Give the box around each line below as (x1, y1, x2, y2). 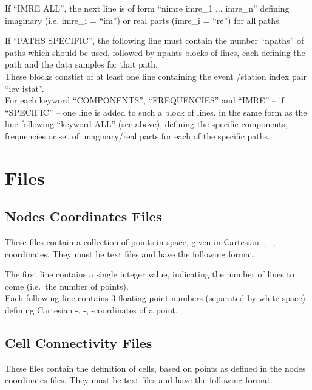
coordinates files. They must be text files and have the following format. (5, 374, 273, 386)
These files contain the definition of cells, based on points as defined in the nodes (5, 361, 306, 374)
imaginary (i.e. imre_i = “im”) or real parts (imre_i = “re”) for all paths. (5, 13, 282, 26)
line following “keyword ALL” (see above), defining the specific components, (5, 117, 288, 130)
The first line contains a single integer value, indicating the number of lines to (5, 268, 294, 280)
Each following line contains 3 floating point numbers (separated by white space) (5, 291, 305, 304)
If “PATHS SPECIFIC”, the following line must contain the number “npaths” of (5, 34, 304, 47)
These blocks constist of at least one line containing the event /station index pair (5, 69, 307, 82)
